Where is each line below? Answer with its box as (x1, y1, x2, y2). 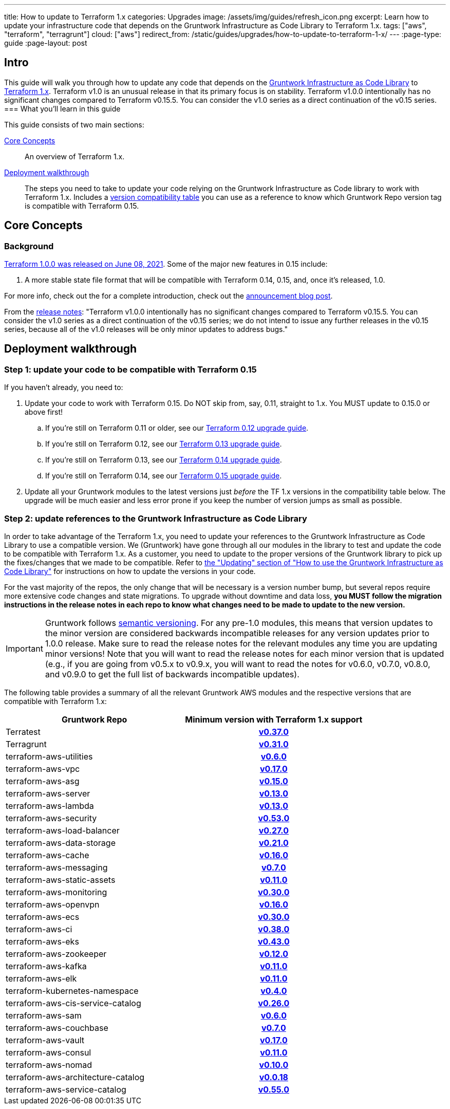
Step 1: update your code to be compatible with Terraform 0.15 (4, 364, 257, 375)
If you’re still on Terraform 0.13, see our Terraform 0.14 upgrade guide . (45, 455, 282, 465)
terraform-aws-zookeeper (6, 949, 107, 959)
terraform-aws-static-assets (6, 875, 116, 885)
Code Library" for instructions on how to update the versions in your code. (4, 567, 256, 576)
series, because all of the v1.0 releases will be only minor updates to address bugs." (4, 325, 288, 334)
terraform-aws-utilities (6, 751, 93, 762)
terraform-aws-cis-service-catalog (6, 998, 141, 1009)
